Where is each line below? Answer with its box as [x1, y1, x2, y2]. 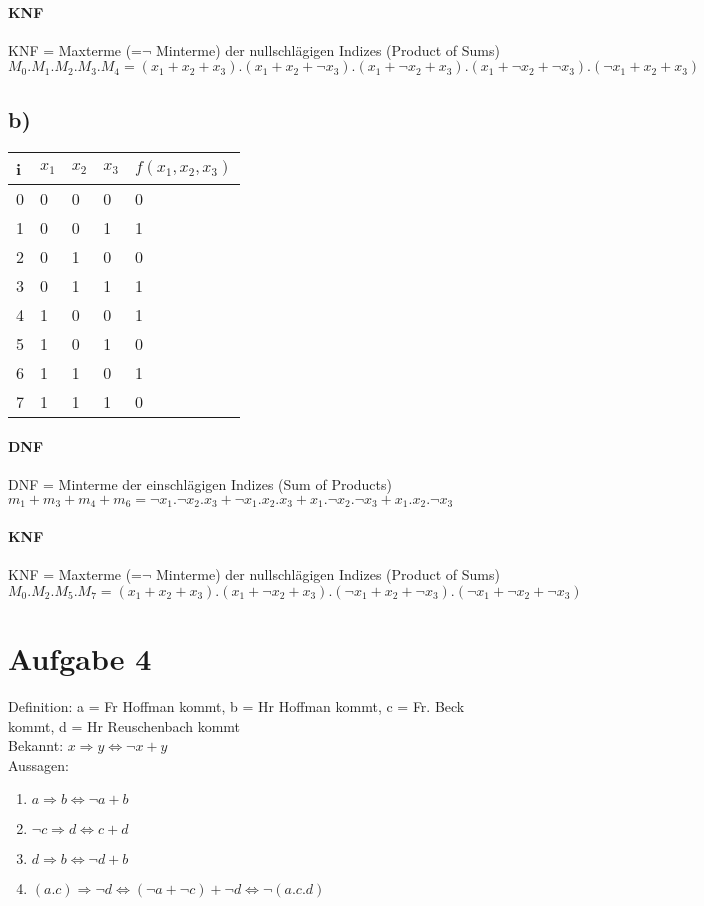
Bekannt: [8, 735, 64, 756]
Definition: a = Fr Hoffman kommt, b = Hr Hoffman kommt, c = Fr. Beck [8, 695, 465, 716]
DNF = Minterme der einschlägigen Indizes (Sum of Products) [8, 474, 392, 495]
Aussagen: [8, 754, 69, 775]
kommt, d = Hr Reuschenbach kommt [8, 715, 241, 736]
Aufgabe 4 [8, 638, 152, 679]
